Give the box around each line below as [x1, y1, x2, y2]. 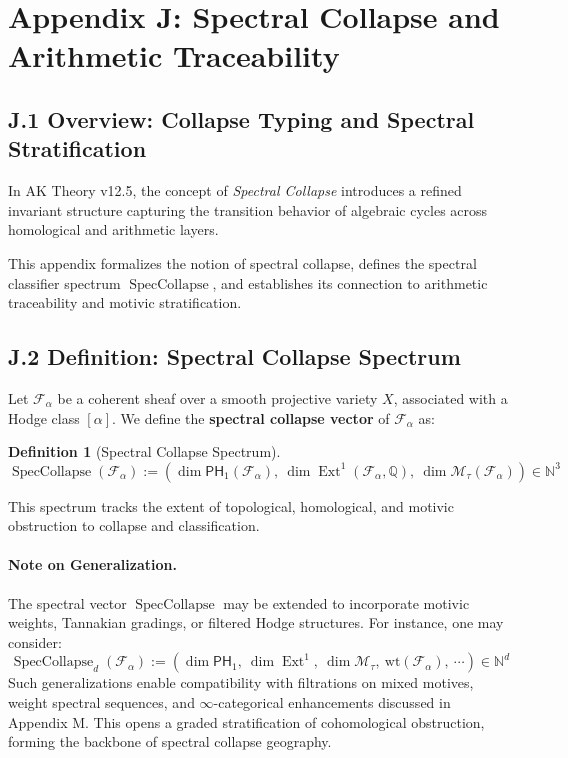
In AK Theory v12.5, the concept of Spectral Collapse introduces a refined [8, 180, 462, 201]
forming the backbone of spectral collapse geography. [8, 731, 332, 752]
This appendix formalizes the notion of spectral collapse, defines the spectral [8, 252, 477, 273]
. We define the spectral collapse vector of [111, 407, 390, 428]
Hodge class [8, 407, 80, 428]
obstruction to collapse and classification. [8, 515, 260, 536]
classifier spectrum [8, 272, 121, 293]
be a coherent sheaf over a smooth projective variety [57, 387, 378, 408]
